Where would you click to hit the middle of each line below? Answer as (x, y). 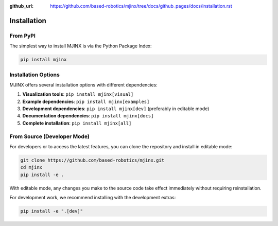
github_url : (21, 6)
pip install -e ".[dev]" (52, 211)
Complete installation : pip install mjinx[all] (77, 123)
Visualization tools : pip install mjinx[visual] (78, 94)
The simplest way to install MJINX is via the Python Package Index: (81, 46)
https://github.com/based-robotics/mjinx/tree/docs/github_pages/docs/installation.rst (141, 6)
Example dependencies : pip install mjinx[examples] (86, 101)
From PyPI (23, 36)
